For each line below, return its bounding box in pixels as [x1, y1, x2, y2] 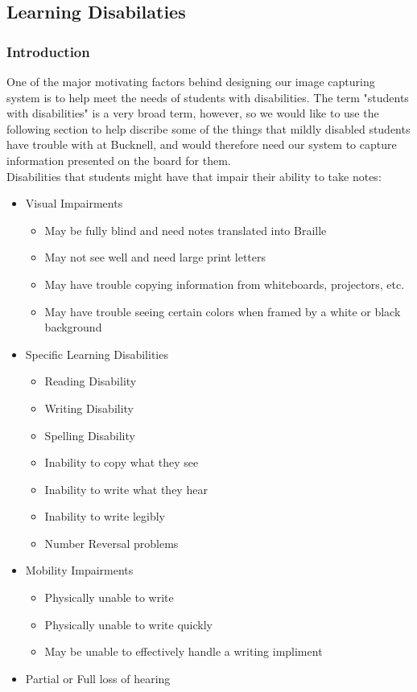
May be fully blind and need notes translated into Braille [44, 221, 327, 238]
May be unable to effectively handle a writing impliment [44, 643, 323, 660]
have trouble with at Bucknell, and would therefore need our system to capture [6, 136, 397, 153]
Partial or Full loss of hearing [25, 669, 171, 686]
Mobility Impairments [25, 562, 134, 579]
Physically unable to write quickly [44, 616, 213, 632]
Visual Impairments [25, 195, 123, 212]
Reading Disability [44, 373, 137, 389]
